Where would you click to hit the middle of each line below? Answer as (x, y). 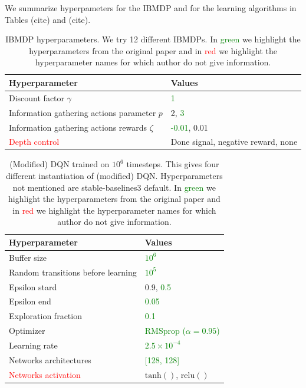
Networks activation (45, 374)
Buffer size (28, 257)
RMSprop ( (165, 331)
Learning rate (33, 345)
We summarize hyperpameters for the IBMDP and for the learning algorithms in (151, 8)
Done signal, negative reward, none (234, 142)
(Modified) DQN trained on (60, 164)
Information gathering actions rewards (78, 127)
